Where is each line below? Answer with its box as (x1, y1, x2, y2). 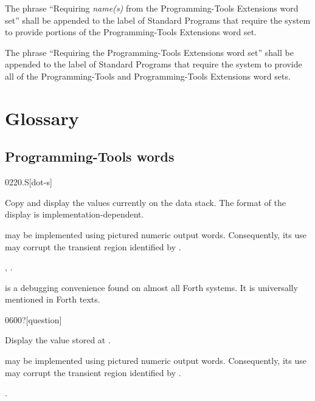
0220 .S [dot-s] (5, 176, 52, 188)
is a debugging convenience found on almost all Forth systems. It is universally (5, 281, 298, 293)
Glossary (5, 105, 79, 130)
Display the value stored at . (5, 334, 111, 346)
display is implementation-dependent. (5, 208, 144, 221)
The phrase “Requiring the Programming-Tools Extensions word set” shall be (5, 46, 294, 58)
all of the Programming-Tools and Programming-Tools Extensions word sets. (5, 69, 291, 82)
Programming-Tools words (5, 147, 175, 166)
